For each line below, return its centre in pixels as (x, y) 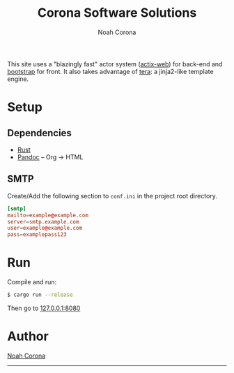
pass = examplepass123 (37, 235)
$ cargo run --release (40, 295)
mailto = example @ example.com (48, 215)
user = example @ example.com (45, 228)
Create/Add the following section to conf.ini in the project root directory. (112, 196)
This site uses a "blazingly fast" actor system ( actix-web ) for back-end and (115, 64)
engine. (18, 79)
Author (28, 336)
